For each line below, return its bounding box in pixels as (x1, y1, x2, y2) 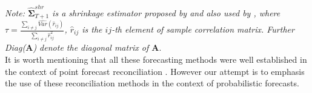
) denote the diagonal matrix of (33, 41, 149, 54)
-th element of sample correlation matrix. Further (111, 23, 294, 35)
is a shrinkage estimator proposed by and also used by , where (52, 6, 280, 19)
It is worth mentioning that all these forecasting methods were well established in (5, 53, 307, 65)
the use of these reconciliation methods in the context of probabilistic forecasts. (5, 77, 299, 89)
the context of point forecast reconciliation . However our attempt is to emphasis (5, 65, 305, 77)
